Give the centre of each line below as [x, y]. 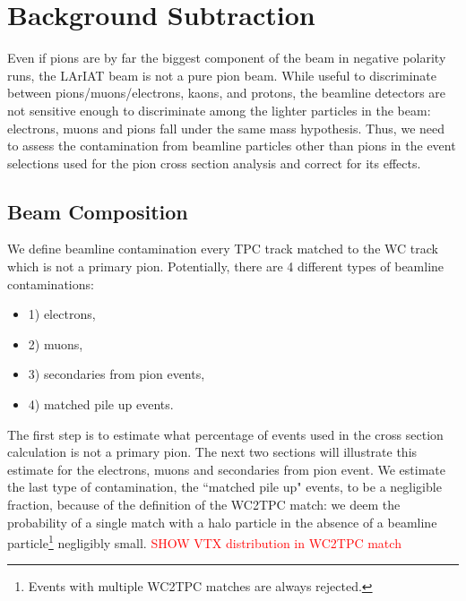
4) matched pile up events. [101, 404]
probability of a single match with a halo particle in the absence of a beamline [222, 522]
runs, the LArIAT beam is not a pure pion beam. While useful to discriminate [222, 75]
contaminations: [51, 283]
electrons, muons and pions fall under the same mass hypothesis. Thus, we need [226, 128]
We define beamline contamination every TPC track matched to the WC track [223, 249]
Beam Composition [98, 211]
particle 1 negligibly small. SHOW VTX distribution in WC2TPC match [204, 541]
